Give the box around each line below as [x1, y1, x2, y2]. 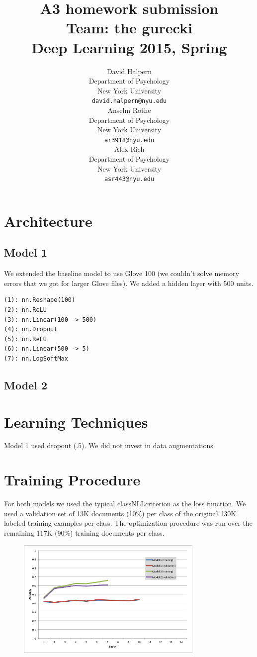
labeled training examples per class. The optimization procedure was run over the [4, 518, 253, 528]
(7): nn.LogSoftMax [4, 355, 68, 362]
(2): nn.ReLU [4, 306, 47, 313]
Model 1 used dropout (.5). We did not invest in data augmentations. [4, 440, 215, 451]
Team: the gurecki [66, 17, 192, 38]
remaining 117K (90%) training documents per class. [4, 527, 165, 538]
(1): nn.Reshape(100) [4, 296, 76, 304]
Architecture [4, 210, 92, 231]
